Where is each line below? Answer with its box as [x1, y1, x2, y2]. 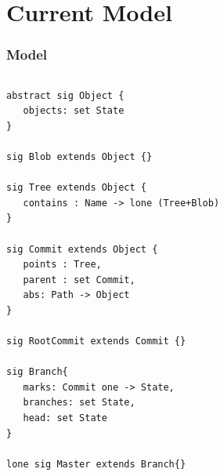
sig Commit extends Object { [6, 243, 158, 255]
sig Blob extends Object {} [6, 151, 153, 162]
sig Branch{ [6, 366, 68, 378]
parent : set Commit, [23, 274, 135, 285]
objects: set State [23, 105, 125, 117]
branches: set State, [23, 397, 135, 409]
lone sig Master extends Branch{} [6, 458, 186, 470]
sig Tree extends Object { [6, 182, 146, 194]
